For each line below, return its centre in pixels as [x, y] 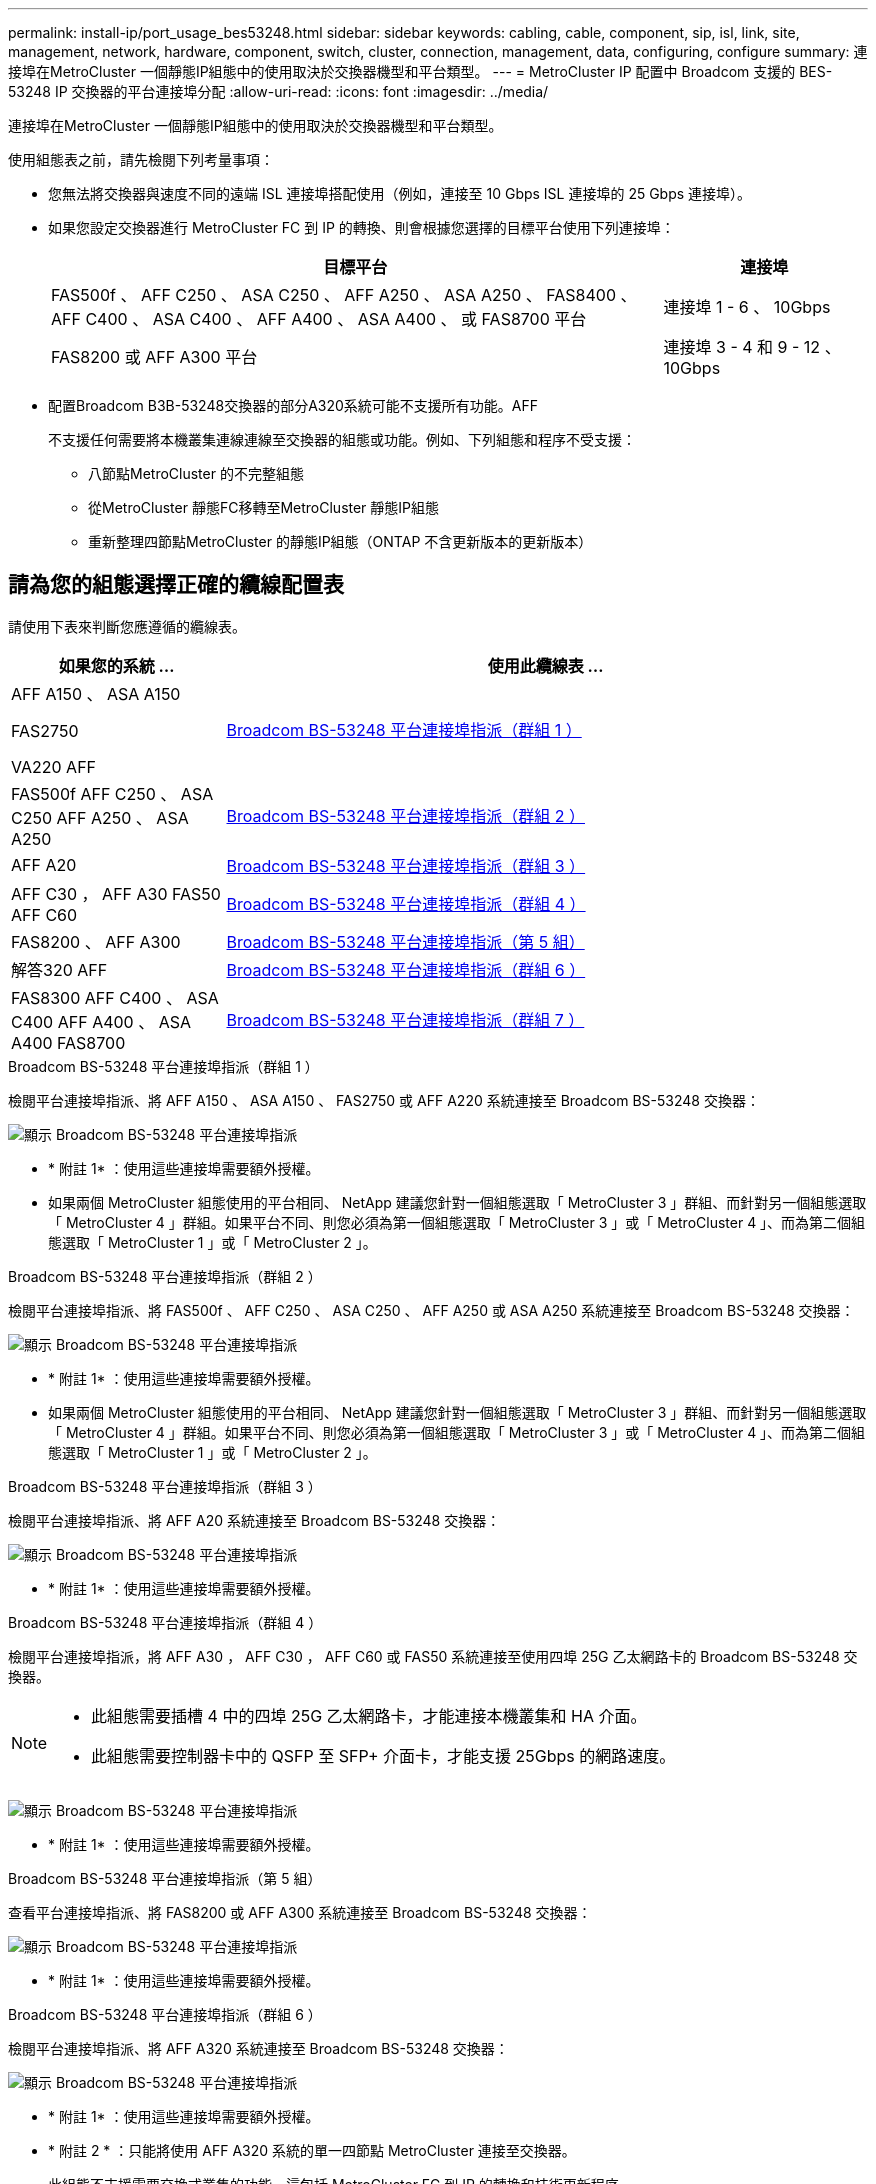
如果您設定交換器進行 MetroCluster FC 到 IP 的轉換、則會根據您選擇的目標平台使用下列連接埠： [361, 227]
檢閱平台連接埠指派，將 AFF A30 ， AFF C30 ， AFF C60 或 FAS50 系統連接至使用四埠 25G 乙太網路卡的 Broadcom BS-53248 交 [433, 1656]
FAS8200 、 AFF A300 [96, 941]
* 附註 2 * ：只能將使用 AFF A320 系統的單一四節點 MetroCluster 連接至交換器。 [312, 2150]
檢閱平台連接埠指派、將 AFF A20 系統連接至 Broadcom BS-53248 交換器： [254, 1520]
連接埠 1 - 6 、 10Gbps [747, 307]
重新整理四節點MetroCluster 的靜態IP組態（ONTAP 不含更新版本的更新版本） [340, 541]
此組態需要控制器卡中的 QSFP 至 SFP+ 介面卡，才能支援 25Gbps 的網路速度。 [383, 1755]
